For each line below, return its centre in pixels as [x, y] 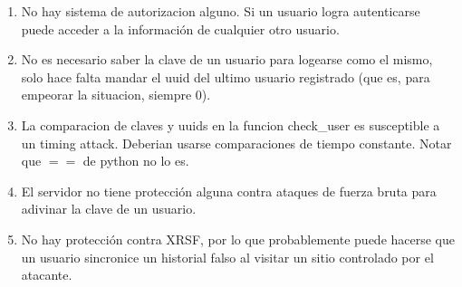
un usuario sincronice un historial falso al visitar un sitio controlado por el [227, 257]
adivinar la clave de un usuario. [109, 209]
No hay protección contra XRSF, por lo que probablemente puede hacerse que [238, 239]
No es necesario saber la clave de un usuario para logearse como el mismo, [227, 59]
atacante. [47, 275]
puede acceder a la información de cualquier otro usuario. [180, 29]
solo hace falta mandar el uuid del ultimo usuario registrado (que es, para [226, 77]
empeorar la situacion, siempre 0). [116, 95]
